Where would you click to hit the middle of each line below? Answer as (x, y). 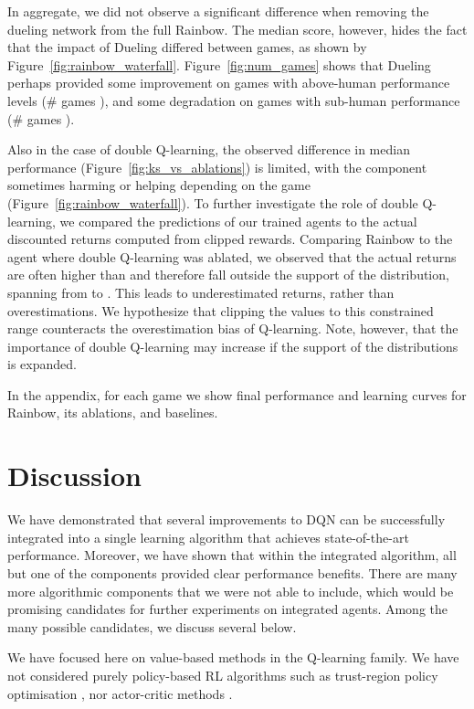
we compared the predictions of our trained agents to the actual (238, 221)
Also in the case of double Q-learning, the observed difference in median (209, 149)
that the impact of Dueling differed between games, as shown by (187, 47)
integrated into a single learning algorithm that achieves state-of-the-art (208, 537)
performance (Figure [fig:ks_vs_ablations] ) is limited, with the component (217, 167)
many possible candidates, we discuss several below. (152, 626)
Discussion (74, 476)
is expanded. (42, 364)
